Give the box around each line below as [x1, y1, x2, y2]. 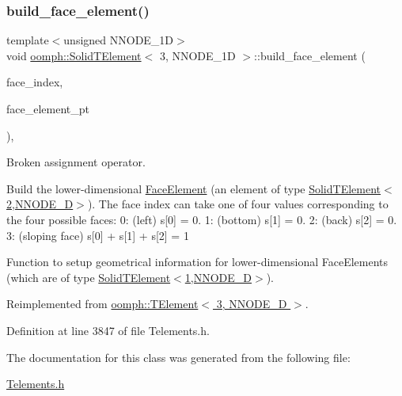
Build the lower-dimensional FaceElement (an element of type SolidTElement [6, 180, 381, 196]
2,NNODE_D [6, 196, 74, 212]
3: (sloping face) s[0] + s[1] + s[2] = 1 [6, 227, 189, 243]
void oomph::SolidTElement [6, 47, 142, 63]
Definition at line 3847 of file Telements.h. [6, 322, 210, 338]
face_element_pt [6, 101, 89, 116]
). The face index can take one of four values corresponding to [87, 196, 389, 212]
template [6, 32, 49, 48]
